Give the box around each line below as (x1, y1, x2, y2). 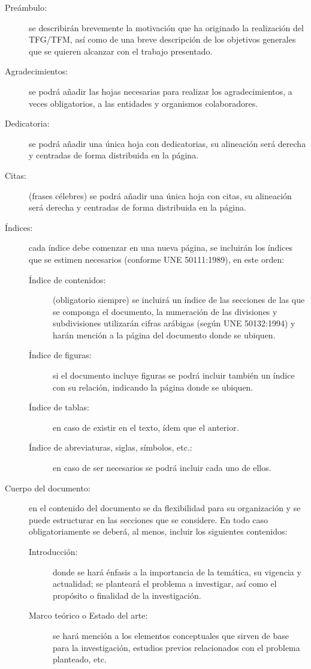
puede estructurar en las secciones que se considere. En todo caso (29, 513, 268, 526)
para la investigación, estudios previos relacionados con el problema (53, 641, 300, 653)
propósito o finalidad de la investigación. (53, 589, 201, 601)
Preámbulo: (5, 1, 47, 13)
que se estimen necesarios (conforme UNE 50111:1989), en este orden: (29, 253, 285, 265)
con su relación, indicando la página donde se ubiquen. (53, 380, 253, 393)
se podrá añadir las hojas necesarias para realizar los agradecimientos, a (29, 85, 292, 97)
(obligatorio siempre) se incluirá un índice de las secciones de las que (53, 293, 305, 306)
